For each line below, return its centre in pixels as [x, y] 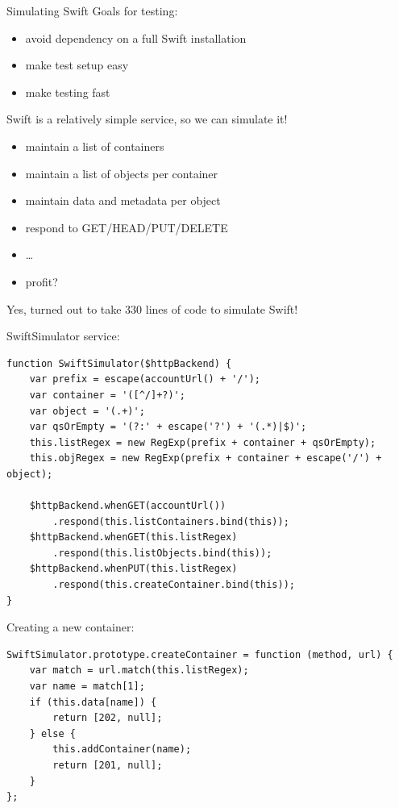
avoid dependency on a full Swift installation [136, 37]
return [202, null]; [108, 718]
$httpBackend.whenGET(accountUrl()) [128, 506]
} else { [52, 733]
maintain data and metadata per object [123, 200]
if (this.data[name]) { [93, 702]
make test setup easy [77, 65]
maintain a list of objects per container [122, 173]
